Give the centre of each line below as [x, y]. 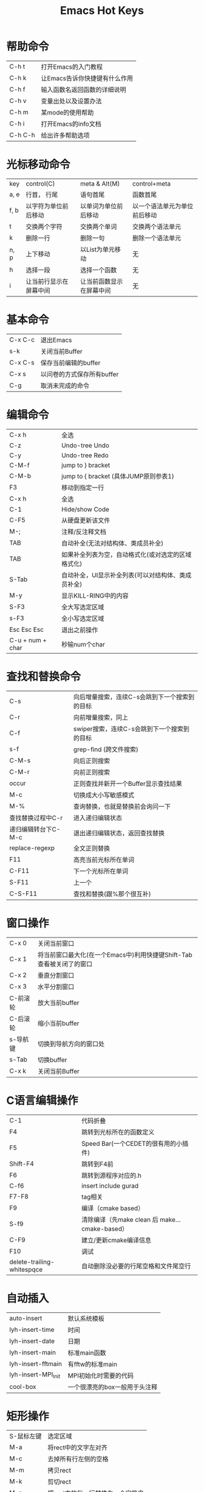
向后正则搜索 [92, 760]
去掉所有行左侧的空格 [78, 1459]
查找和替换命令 [44, 677]
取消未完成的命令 [65, 385]
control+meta [152, 183]
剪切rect [59, 1482]
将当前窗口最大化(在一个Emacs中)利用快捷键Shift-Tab [115, 954]
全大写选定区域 [83, 607]
